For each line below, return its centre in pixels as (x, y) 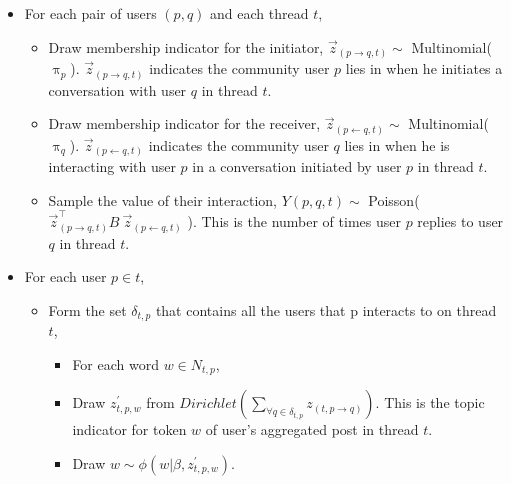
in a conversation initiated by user (297, 166)
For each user (65, 276)
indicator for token (129, 429)
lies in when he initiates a (424, 68)
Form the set (87, 309)
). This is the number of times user (294, 221)
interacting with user (112, 166)
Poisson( (394, 199)
